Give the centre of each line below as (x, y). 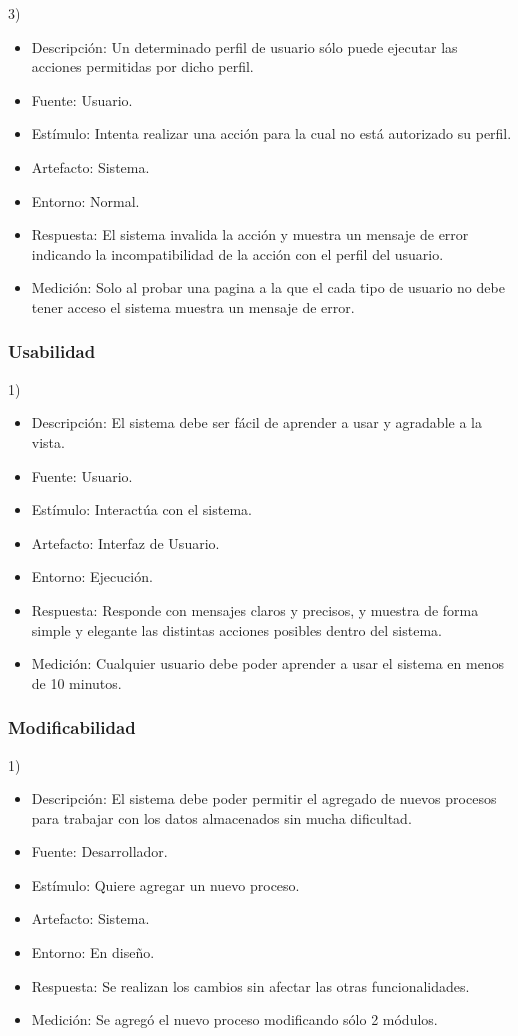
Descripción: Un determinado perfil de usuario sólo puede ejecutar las (244, 46)
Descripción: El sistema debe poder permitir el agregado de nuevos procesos (264, 798)
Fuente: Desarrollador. (99, 851)
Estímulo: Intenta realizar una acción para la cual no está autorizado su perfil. (271, 133)
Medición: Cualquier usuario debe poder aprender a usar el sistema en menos (268, 663)
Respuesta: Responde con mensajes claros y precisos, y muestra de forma (255, 609)
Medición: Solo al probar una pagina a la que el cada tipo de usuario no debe (268, 287)
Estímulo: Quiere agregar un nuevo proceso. (165, 884)
